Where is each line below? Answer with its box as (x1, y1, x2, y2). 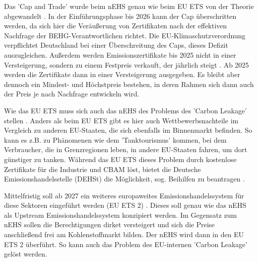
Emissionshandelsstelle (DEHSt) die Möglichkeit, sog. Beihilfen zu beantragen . (4, 174, 245, 184)
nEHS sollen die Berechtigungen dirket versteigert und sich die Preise (4, 219, 215, 230)
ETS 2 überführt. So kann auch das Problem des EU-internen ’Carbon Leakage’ (4, 239, 248, 249)
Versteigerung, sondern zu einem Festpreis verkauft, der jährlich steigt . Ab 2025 (4, 59, 249, 70)
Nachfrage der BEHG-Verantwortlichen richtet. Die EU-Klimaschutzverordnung (4, 30, 246, 40)
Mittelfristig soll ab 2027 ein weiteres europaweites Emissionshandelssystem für (4, 190, 244, 200)
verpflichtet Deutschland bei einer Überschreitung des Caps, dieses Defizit (4, 40, 228, 50)
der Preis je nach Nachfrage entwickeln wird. (4, 88, 139, 99)
